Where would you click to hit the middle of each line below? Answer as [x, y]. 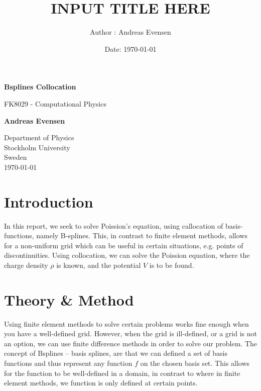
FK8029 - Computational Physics [55, 103]
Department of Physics [39, 137]
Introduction [49, 201]
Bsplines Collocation [40, 87]
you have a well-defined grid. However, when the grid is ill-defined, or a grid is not [130, 333]
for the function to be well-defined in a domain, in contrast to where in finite [122, 373]
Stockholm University [37, 147]
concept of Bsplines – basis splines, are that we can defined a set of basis [116, 353]
